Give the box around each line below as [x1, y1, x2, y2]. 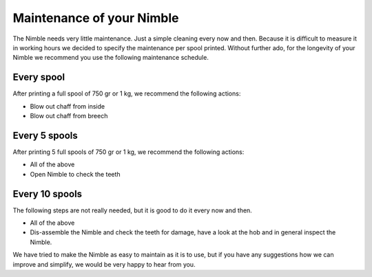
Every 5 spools [12, 129, 79, 141]
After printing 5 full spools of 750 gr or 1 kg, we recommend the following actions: [12, 148, 245, 156]
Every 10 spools [12, 188, 83, 199]
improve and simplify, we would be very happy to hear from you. [12, 260, 196, 268]
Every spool [12, 71, 65, 83]
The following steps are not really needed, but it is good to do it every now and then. [12, 206, 253, 214]
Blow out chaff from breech [30, 112, 108, 120]
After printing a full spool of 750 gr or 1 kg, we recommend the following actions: [12, 89, 241, 98]
